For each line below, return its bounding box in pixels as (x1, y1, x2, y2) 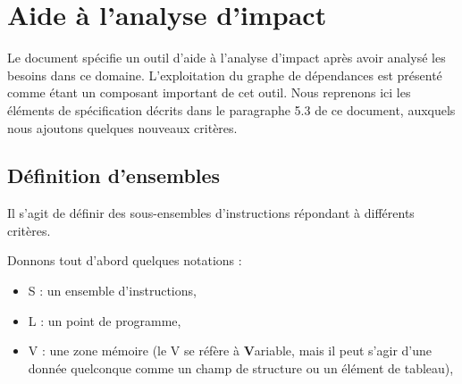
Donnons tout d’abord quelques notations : (7, 251, 242, 270)
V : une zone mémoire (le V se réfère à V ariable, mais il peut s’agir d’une (28, 341, 433, 360)
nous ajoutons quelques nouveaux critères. (7, 118, 238, 137)
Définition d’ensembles (7, 162, 221, 189)
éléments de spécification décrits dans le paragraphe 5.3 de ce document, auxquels (7, 100, 456, 119)
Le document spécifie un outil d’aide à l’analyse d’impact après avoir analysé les (7, 48, 446, 67)
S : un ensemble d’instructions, (28, 281, 197, 300)
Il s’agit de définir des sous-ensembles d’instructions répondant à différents (7, 204, 415, 222)
